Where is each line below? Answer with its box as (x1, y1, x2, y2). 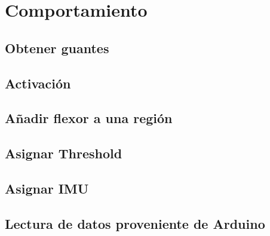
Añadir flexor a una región (5, 109, 173, 127)
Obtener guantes (5, 38, 109, 57)
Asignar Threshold (5, 144, 122, 163)
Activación (5, 73, 71, 92)
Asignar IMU (5, 179, 89, 197)
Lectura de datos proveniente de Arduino (5, 214, 265, 232)
